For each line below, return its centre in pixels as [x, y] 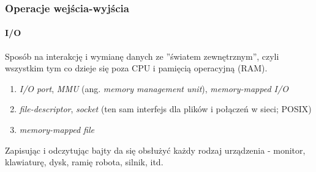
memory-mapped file [57, 130]
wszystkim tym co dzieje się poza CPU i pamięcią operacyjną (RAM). [136, 68]
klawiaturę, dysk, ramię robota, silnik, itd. [84, 162]
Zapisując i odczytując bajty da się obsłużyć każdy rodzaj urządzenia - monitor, [155, 150]
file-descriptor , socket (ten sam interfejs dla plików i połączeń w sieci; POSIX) [165, 109]
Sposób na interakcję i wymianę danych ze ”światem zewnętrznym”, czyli [142, 56]
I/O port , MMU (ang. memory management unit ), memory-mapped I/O [154, 88]
